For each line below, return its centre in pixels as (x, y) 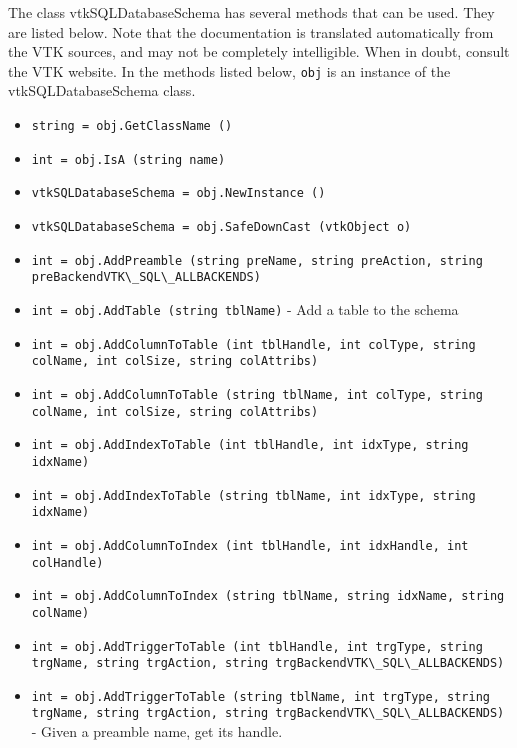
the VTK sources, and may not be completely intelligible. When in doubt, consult (259, 51)
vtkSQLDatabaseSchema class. (102, 90)
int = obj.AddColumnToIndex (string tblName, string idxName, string (268, 596)
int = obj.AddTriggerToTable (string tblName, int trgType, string (260, 696)
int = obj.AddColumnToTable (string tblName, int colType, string (257, 394)
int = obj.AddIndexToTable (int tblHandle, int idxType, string (250, 445)
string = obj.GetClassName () (132, 126)
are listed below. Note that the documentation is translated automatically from (251, 31)
